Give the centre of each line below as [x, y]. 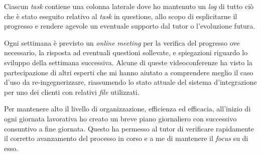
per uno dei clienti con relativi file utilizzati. [72, 92]
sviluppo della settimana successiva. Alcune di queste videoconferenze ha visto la [128, 62]
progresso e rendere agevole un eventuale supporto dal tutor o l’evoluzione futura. [130, 26]
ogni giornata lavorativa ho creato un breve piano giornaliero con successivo [120, 118]
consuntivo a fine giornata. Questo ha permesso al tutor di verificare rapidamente [129, 128]
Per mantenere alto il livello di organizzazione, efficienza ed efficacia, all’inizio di [127, 109]
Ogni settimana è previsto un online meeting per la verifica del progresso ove [122, 42]
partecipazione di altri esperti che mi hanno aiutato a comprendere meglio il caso [129, 72]
